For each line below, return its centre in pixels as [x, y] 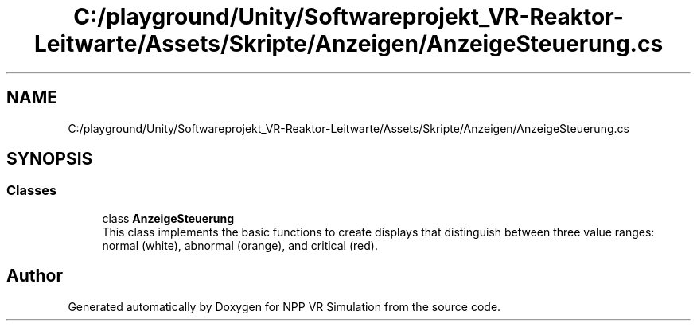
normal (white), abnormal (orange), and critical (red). [240, 245]
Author [35, 276]
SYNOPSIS [50, 159]
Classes [32, 191]
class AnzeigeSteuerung [168, 218]
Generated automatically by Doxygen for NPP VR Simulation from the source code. [284, 306]
